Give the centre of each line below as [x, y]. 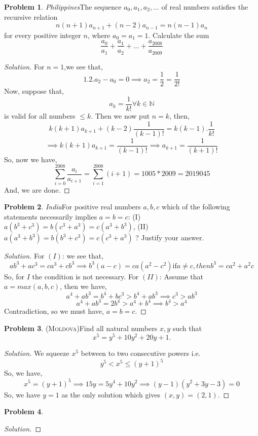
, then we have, [83, 286]
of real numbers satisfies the [205, 7]
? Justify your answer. [170, 238]
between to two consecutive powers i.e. [141, 353]
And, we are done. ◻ [37, 189]
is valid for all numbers [40, 116]
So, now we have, [31, 159]
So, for [14, 276]
